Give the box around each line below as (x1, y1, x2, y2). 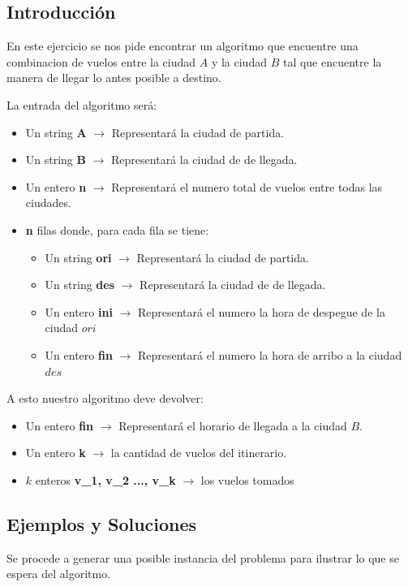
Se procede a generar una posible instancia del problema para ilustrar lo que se (6, 549, 399, 566)
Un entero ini (45, 303, 113, 320)
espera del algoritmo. (6, 565, 111, 582)
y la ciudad (211, 53, 267, 70)
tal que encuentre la (282, 53, 382, 70)
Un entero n (25, 178, 87, 195)
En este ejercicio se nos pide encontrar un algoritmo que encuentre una (6, 37, 359, 54)
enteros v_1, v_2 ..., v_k (35, 471, 176, 488)
